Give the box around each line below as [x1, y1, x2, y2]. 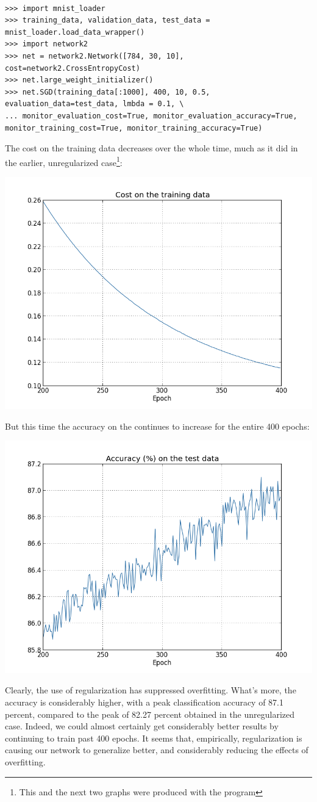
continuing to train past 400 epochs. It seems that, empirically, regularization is [5, 731, 302, 744]
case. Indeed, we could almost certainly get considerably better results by [5, 720, 279, 732]
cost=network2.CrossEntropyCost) [5, 63, 140, 73]
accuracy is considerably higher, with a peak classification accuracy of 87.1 [5, 695, 284, 708]
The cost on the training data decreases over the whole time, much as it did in [5, 142, 298, 154]
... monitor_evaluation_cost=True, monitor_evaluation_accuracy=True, [5, 111, 297, 120]
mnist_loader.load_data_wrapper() [5, 27, 145, 37]
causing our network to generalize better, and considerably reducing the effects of [5, 743, 308, 756]
